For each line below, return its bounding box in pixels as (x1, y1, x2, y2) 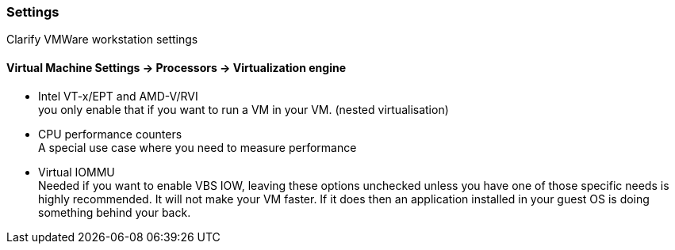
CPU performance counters (38, 127, 182, 141)
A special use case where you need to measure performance (38, 140, 357, 154)
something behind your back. (38, 205, 191, 219)
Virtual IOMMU (38, 165, 115, 179)
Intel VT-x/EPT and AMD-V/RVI (38, 89, 198, 103)
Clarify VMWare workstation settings (6, 32, 198, 47)
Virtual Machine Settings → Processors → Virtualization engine (6, 60, 346, 74)
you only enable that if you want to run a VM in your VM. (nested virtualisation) (38, 102, 449, 116)
